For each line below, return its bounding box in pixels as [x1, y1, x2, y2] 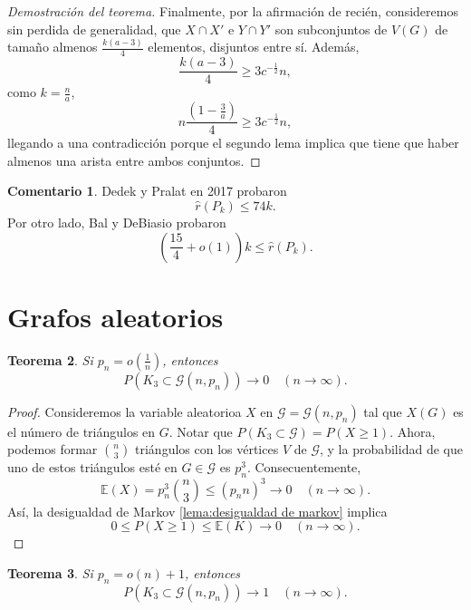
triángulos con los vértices [135, 440, 279, 459]
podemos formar [7, 440, 98, 459]
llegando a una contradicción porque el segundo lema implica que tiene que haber [7, 133, 459, 152]
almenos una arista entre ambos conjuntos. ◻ [7, 150, 261, 169]
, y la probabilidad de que [319, 440, 463, 459]
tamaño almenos [7, 37, 98, 56]
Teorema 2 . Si [7, 350, 93, 369]
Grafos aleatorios [7, 297, 224, 334]
